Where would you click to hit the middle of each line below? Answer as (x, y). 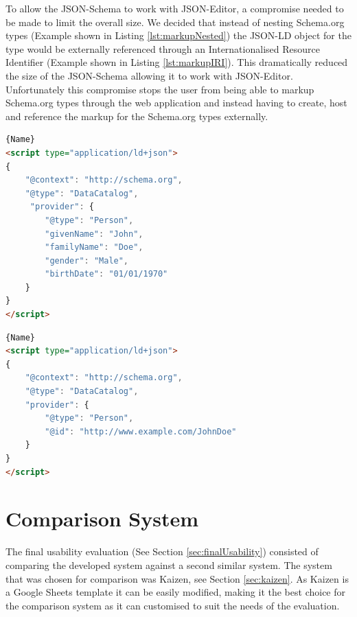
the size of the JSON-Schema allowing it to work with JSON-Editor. (149, 75)
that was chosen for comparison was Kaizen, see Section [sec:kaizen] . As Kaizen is (177, 578)
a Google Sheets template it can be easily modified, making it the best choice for (175, 592)
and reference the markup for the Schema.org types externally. (137, 116)
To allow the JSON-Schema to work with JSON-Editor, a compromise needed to (175, 8)
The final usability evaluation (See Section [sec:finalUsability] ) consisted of (162, 551)
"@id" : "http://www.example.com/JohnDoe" (141, 431)
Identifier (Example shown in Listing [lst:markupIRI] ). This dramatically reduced (177, 62)
